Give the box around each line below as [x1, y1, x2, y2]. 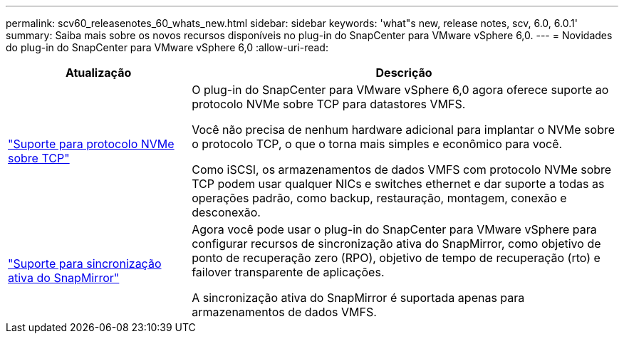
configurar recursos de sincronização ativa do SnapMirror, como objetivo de [192, 236, 601, 251]
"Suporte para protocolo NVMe [8, 137, 175, 151]
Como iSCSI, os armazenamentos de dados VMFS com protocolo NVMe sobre [192, 162, 612, 177]
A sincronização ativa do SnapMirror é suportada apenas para [192, 291, 525, 305]
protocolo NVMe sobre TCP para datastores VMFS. [192, 97, 466, 111]
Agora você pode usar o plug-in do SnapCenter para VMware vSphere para [192, 222, 597, 236]
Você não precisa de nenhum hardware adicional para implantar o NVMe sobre [192, 122, 615, 137]
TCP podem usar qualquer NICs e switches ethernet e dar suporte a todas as [192, 177, 605, 191]
